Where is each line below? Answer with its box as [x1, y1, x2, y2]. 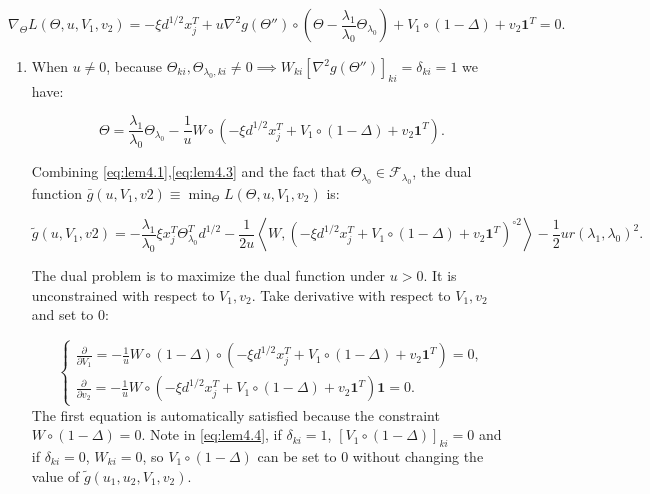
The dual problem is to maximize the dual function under [31, 265, 386, 286]
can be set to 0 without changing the [257, 445, 484, 466]
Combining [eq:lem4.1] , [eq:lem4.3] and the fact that [31, 161, 347, 182]
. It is [423, 265, 457, 286]
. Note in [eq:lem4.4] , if [141, 424, 282, 445]
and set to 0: [31, 304, 109, 325]
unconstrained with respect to [31, 284, 215, 305]
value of [31, 465, 80, 486]
